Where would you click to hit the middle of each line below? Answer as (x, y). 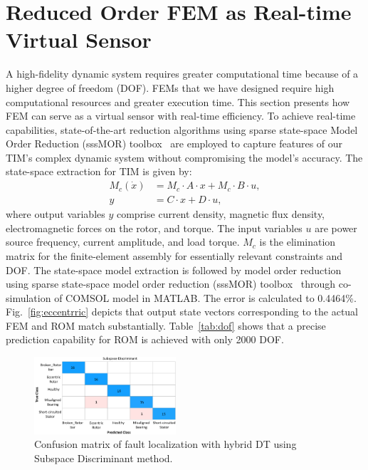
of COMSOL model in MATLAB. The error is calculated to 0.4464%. (205, 297)
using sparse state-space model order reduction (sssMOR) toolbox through (171, 284)
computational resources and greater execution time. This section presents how (178, 101)
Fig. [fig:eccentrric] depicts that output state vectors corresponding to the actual (182, 312)
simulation (28, 297)
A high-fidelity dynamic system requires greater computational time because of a (182, 74)
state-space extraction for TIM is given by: (99, 171)
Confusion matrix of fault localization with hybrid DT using (165, 444)
